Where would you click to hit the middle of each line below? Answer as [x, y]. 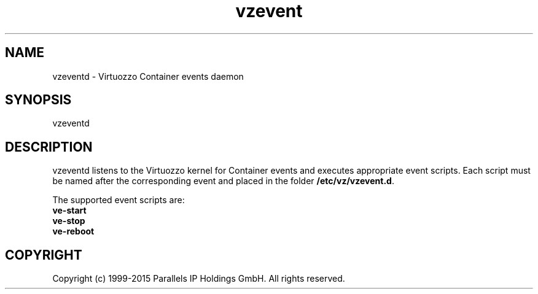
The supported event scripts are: [119, 200]
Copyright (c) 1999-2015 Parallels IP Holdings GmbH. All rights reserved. [199, 279]
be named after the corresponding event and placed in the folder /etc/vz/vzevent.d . [223, 181]
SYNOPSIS [38, 100]
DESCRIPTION [49, 147]
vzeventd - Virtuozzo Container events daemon [148, 76]
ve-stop [69, 221]
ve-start [69, 211]
